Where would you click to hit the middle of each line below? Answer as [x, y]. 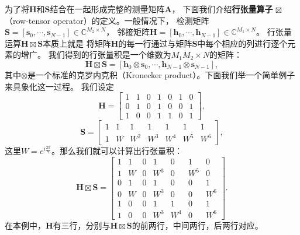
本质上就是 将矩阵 [77, 43]
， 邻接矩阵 [128, 32]
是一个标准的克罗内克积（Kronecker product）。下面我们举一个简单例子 [161, 74]
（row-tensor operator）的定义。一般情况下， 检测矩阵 [107, 20]
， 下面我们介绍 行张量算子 [222, 9]
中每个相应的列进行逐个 [242, 43]
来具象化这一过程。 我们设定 [59, 86]
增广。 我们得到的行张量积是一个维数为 [96, 55]
